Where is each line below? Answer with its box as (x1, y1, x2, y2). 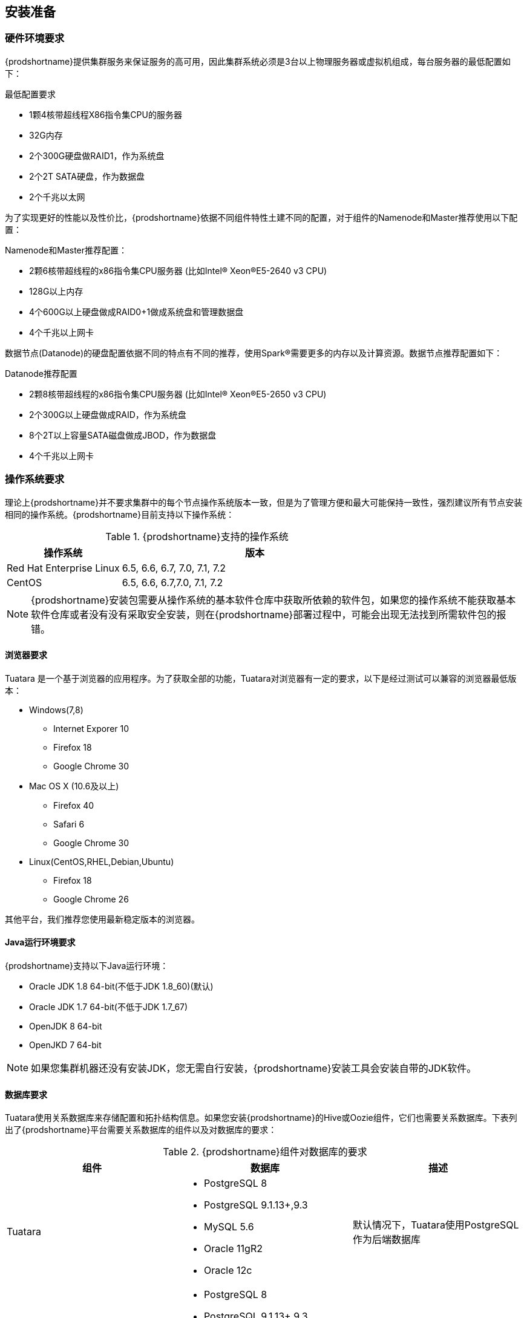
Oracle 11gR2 (203, 1242, 263, 1255)
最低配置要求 (5, 88, 56, 99)
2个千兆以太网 (29, 191, 85, 202)
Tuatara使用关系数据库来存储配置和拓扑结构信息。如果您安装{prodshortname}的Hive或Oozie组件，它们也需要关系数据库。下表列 (5, 1112, 517, 1123)
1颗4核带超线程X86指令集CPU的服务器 (29, 109, 182, 120)
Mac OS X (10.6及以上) (29, 780, 119, 791)
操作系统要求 (5, 473, 65, 486)
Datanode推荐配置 (5, 368, 77, 379)
